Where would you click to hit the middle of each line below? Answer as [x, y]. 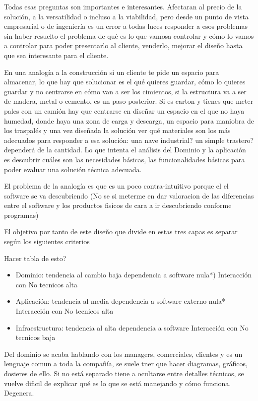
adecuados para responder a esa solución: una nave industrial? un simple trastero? [129, 140]
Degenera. [19, 393]
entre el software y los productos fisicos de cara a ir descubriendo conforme [118, 205]
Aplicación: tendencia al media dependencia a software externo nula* [120, 301]
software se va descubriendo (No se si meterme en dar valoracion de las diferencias [129, 195]
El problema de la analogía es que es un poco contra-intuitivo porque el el [116, 186]
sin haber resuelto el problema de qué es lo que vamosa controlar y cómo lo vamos [129, 35]
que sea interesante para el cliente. [56, 55]
